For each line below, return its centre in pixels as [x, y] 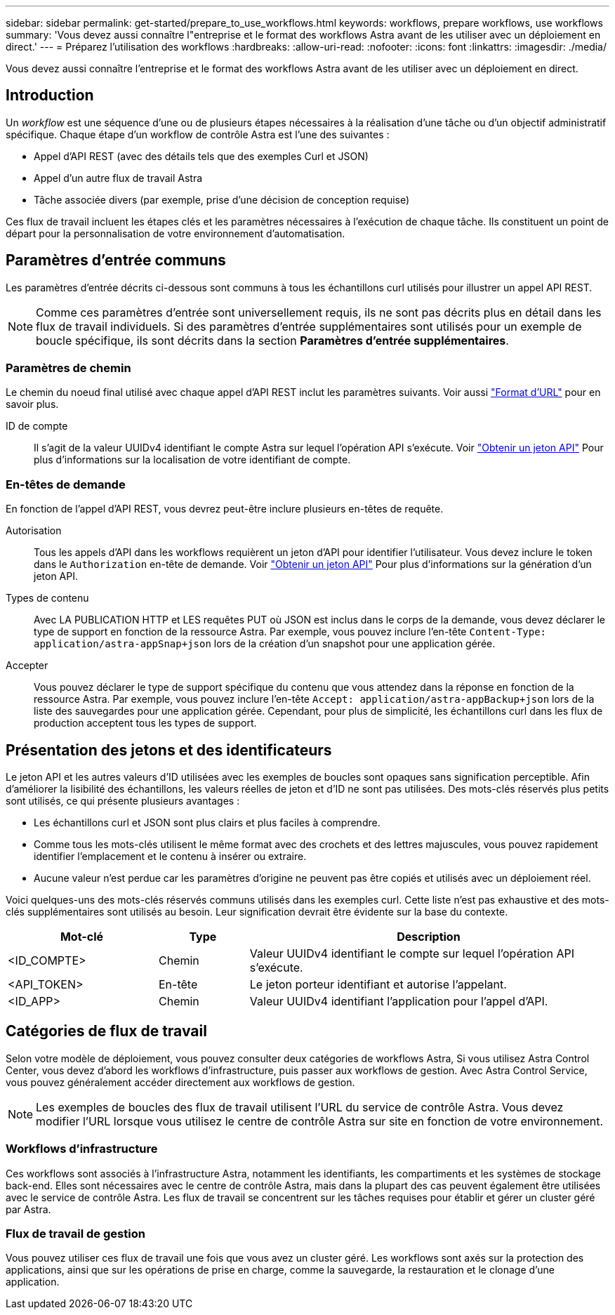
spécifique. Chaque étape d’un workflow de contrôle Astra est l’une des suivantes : [198, 134]
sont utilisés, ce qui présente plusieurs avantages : [123, 801]
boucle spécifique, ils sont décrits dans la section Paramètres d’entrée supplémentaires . [272, 340]
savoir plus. [32, 404]
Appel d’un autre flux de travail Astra [118, 178]
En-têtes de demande [66, 484]
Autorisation [34, 531]
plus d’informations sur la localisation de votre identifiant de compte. [192, 460]
